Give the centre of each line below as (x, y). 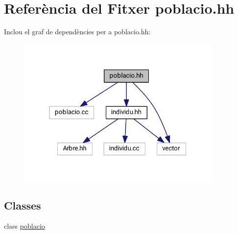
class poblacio (24, 225)
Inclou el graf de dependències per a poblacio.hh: (77, 32)
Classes (23, 205)
